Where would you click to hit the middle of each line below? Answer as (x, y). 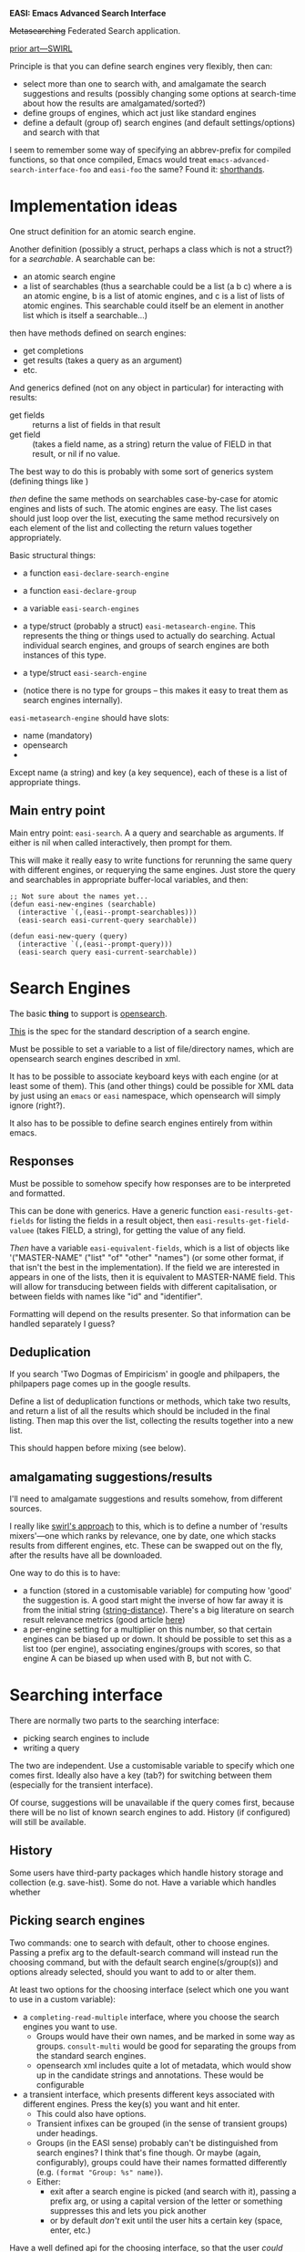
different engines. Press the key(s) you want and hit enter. (131, 2104)
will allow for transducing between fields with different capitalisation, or (143, 1286)
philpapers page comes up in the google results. (100, 1384)
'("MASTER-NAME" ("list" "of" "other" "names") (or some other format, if (147, 1257)
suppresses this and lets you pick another (128, 2210)
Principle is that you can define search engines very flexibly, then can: (141, 66)
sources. (26, 1509)
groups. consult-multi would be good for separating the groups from (166, 2046)
